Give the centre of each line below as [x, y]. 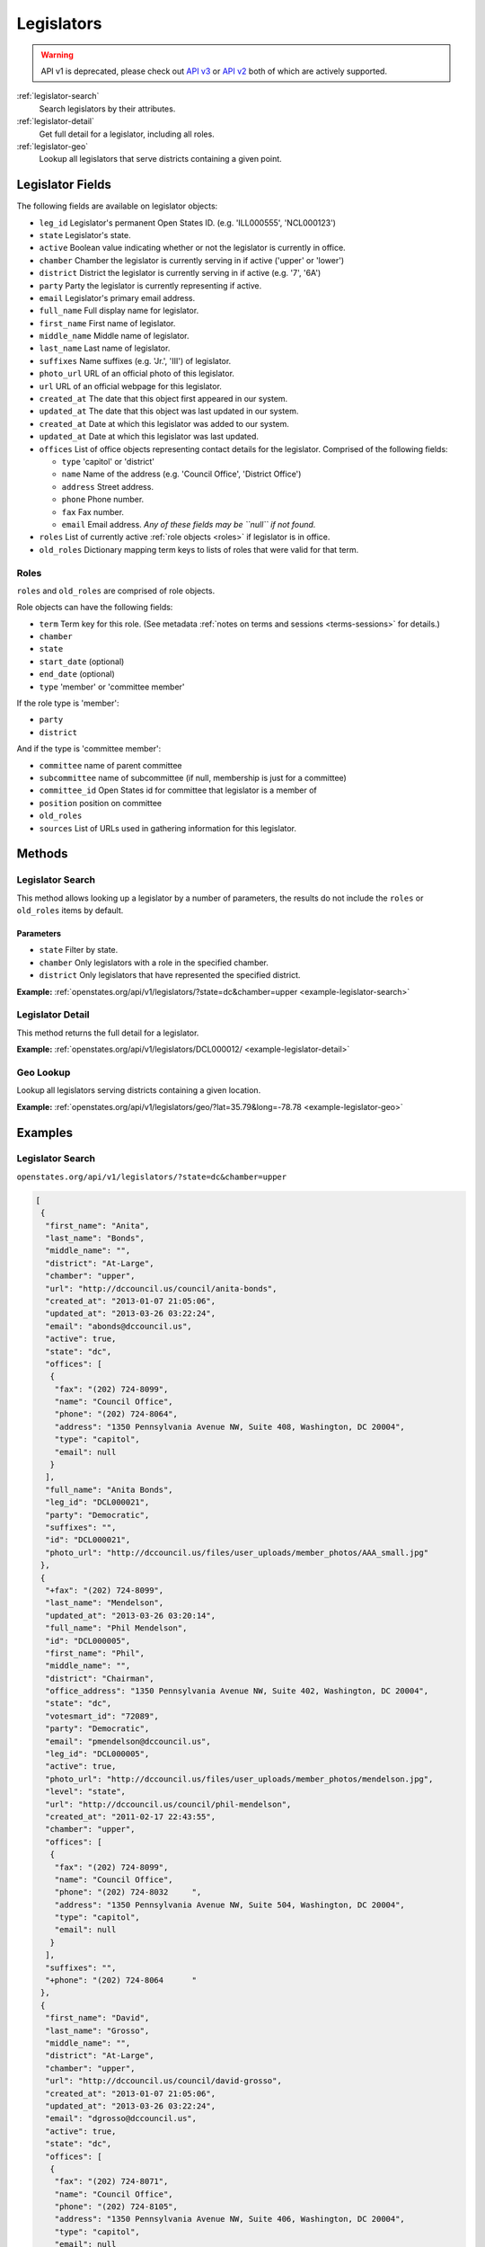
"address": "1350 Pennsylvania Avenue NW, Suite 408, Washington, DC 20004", [230, 1426]
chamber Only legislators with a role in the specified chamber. [154, 963]
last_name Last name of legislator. [105, 348]
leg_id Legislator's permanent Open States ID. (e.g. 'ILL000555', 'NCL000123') [188, 222]
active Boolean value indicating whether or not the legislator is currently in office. [192, 248]
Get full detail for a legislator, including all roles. [127, 134]
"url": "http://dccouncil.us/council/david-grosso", [163, 2081]
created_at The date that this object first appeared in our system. [163, 399]
